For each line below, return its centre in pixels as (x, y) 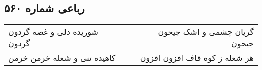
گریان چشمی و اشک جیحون (206, 32)
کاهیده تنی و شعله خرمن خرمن (62, 58)
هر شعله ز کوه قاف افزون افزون (197, 58)
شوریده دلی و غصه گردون (53, 32)
